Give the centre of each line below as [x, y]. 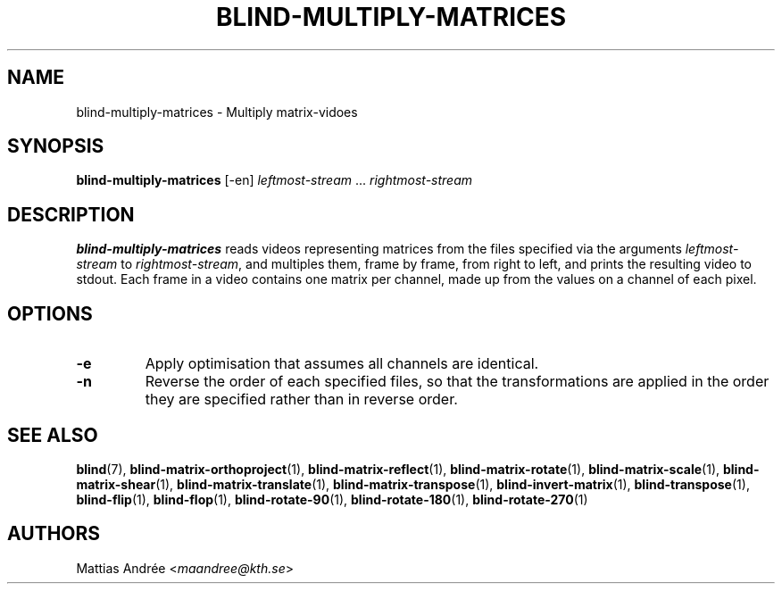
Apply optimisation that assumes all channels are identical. [342, 364]
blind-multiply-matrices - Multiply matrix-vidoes [217, 112]
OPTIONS [50, 313]
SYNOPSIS [56, 146]
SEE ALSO [53, 435]
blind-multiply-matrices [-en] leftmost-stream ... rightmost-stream [275, 180]
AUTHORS [54, 534]
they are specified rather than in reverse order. [301, 400]
